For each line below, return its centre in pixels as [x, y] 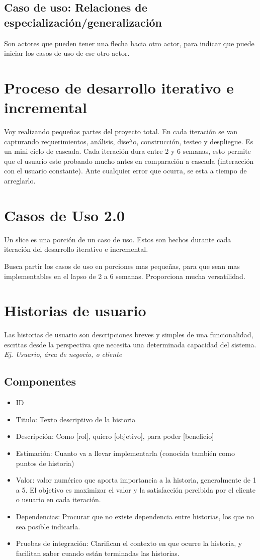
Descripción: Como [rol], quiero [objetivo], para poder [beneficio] [115, 436]
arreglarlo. [20, 181]
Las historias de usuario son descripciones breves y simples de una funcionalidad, [129, 335]
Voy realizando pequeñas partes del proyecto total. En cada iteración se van [121, 131]
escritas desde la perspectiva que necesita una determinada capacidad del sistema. [130, 344]
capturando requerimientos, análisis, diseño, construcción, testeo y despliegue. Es [129, 141]
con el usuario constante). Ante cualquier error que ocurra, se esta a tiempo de [125, 171]
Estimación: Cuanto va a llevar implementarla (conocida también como [125, 453]
